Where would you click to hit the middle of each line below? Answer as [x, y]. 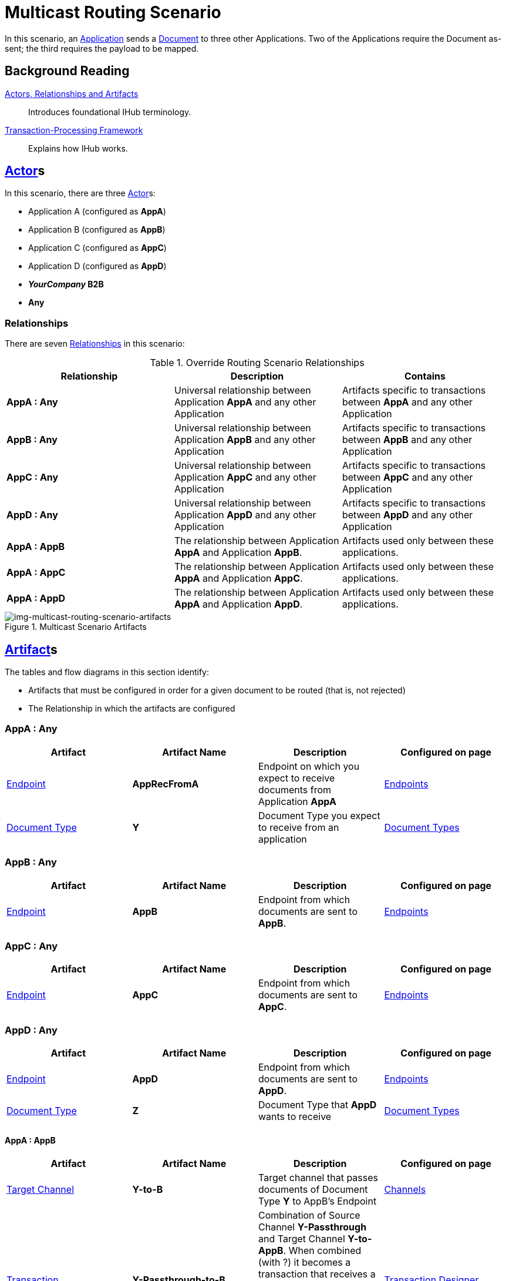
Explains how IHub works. [78, 148]
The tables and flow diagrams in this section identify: [107, 672]
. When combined [322, 1251]
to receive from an [299, 827]
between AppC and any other [407, 477]
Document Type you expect [319, 815]
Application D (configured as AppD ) [97, 266]
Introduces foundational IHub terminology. [110, 112]
